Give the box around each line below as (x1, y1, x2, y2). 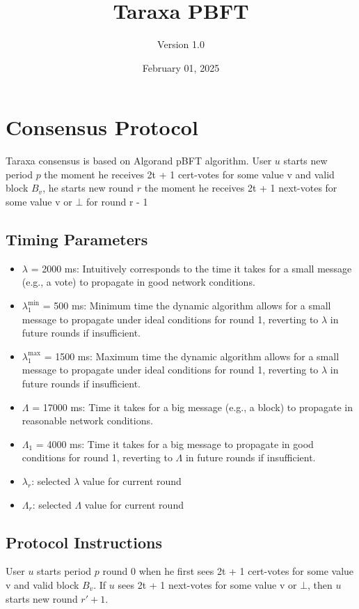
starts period (37, 564, 92, 578)
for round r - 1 (86, 194, 148, 209)
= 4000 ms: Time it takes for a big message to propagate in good (35, 436, 314, 451)
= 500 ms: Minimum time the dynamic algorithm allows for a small (42, 298, 331, 313)
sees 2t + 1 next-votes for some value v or (118, 577, 297, 592)
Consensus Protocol (6, 113, 198, 141)
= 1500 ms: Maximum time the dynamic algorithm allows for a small (44, 348, 340, 363)
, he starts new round (42, 180, 134, 195)
